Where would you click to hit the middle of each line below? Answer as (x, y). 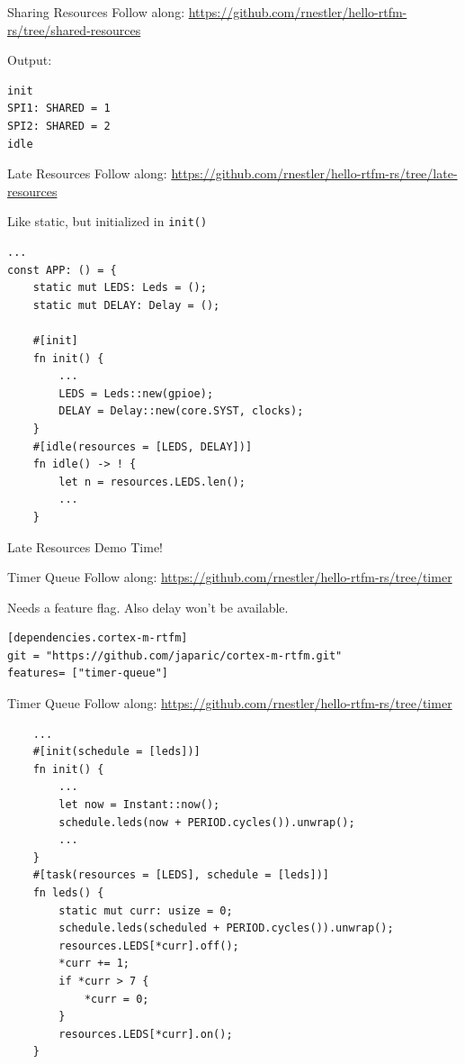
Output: (30, 60)
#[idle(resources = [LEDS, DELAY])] (143, 446)
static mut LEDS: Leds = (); (120, 288)
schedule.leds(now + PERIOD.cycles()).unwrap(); (207, 822)
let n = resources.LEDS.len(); (152, 482)
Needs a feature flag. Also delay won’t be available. (148, 607)
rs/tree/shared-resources (74, 29)
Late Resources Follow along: (87, 173)
